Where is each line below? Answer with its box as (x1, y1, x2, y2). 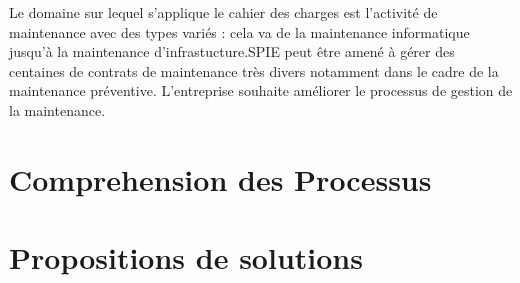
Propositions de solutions (9, 237, 363, 278)
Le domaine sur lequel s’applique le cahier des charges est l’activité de (9, 2, 438, 22)
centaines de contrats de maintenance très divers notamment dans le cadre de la (9, 60, 499, 81)
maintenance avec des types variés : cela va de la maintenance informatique (9, 21, 470, 42)
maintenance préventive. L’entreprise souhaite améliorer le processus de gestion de (9, 80, 513, 101)
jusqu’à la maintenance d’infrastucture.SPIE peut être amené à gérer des (9, 41, 455, 62)
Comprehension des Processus (9, 158, 432, 199)
